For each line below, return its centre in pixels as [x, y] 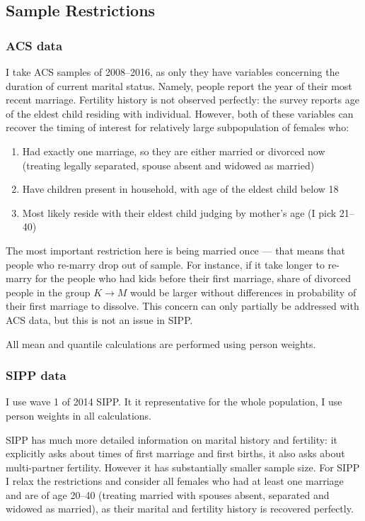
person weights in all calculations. [79, 415]
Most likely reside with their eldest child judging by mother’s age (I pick [179, 212]
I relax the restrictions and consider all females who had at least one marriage [175, 481]
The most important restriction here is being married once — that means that [176, 250]
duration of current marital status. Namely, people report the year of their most [179, 85]
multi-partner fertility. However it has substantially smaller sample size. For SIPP [183, 467]
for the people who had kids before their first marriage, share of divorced [193, 278]
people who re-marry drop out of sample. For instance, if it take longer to [165, 264]
